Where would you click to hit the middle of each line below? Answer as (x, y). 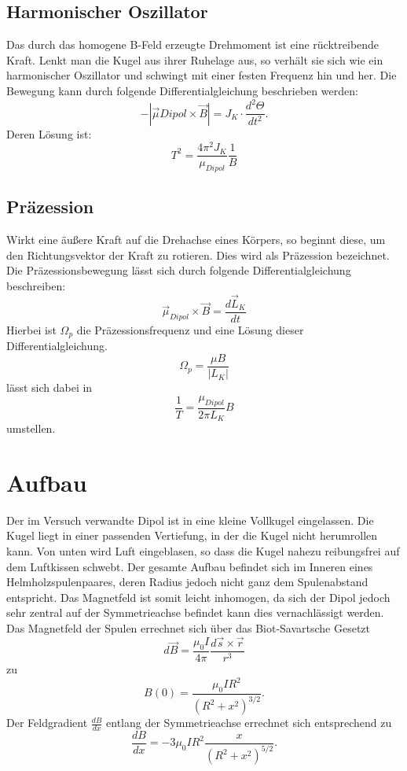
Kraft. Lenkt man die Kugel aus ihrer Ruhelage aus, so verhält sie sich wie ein (195, 59)
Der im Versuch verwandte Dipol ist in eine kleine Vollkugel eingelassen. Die (190, 520)
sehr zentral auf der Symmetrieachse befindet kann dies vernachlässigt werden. (195, 612)
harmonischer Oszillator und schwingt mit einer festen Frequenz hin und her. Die (202, 75)
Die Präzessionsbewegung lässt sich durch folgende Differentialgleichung (179, 270)
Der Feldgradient (47, 723)
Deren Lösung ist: (49, 133)
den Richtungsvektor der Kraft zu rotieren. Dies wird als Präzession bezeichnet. (198, 255)
